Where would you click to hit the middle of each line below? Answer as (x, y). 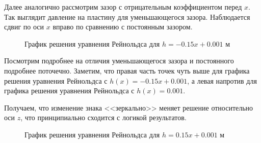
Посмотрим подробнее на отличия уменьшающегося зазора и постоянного (119, 61)
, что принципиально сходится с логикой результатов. (103, 117)
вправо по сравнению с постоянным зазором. (123, 27)
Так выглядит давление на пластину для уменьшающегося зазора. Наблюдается (127, 16)
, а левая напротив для (222, 80)
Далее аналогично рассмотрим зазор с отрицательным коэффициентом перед (123, 7)
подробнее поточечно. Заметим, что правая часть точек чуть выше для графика (127, 70)
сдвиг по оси (24, 27)
